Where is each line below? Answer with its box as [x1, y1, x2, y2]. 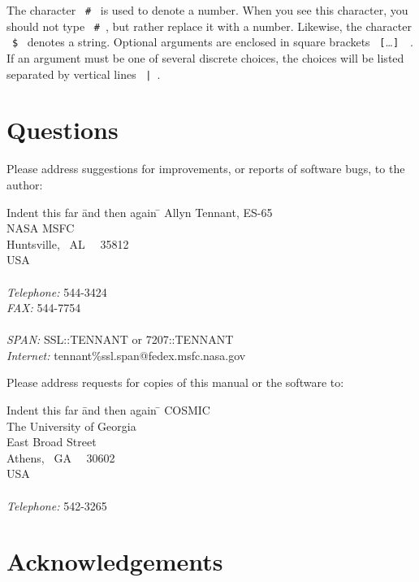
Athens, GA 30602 [6, 449, 115, 466]
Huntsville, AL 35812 [6, 235, 129, 252]
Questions [6, 113, 119, 146]
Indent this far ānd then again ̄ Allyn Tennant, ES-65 [6, 203, 273, 220]
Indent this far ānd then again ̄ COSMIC [6, 402, 210, 419]
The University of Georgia [6, 417, 136, 434]
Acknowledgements [6, 545, 223, 578]
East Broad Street [6, 433, 97, 450]
